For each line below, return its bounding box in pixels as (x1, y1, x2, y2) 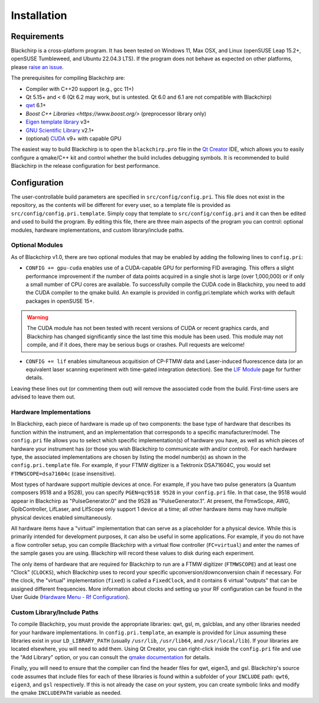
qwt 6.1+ (25, 102, 47, 109)
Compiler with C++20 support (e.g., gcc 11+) (25, 85, 134, 92)
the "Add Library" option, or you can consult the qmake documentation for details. (11, 653, 211, 660)
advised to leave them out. (11, 393, 76, 400)
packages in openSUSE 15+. (25, 297, 95, 304)
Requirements (11, 31, 64, 41)
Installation (11, 9, 67, 22)
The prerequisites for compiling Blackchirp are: (11, 74, 125, 82)
